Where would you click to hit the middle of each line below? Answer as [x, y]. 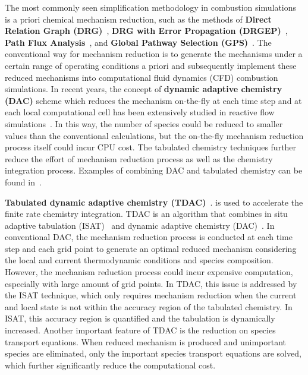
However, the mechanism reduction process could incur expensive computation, [149, 272]
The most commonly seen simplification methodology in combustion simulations [151, 7]
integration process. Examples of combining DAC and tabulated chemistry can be [154, 170]
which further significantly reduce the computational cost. [110, 365]
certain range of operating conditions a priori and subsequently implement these [151, 65]
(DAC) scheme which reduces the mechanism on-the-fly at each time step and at [153, 100]
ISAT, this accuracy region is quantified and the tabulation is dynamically [140, 318]
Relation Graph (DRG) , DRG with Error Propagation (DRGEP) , [146, 31]
